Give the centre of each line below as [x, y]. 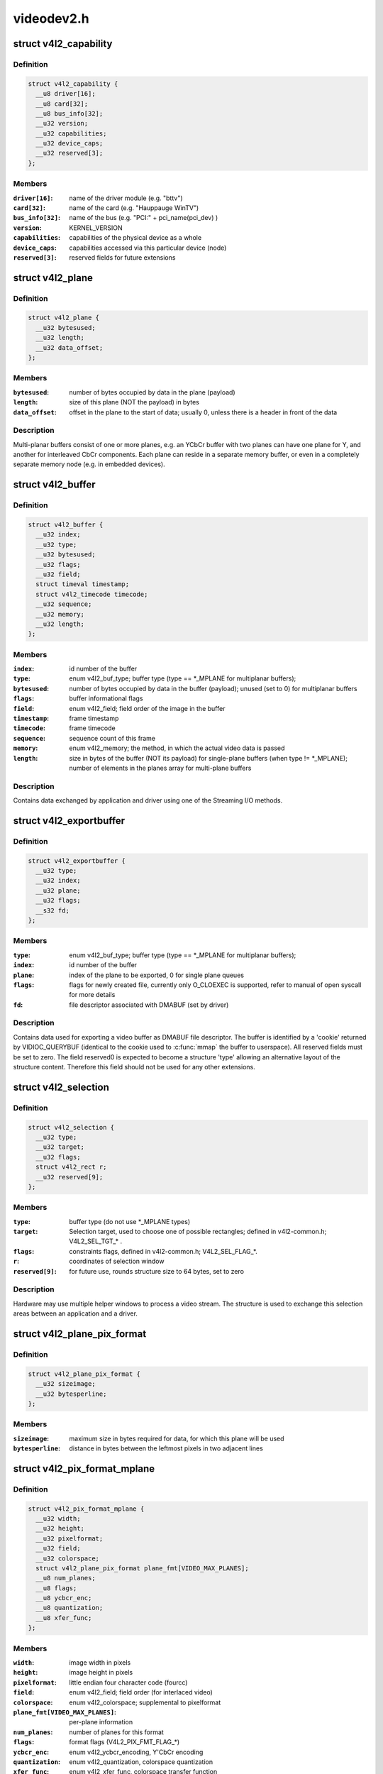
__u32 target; [60, 1147]
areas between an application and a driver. [76, 1313]
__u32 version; [62, 123]
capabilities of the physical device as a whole [135, 238]
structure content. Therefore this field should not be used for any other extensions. [134, 1067]
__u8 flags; [56, 1588]
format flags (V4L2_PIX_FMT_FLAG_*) [124, 1742]
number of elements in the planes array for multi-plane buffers [160, 768]
